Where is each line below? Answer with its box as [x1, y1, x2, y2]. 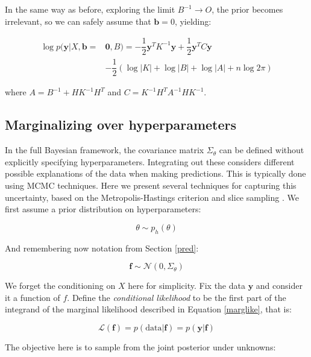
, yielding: [174, 14, 212, 27]
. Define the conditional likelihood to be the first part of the [67, 291, 286, 303]
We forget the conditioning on [5, 279, 116, 292]
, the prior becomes [212, 3, 283, 15]
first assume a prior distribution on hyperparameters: [5, 203, 201, 215]
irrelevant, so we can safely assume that [5, 14, 151, 27]
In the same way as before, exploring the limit [5, 3, 175, 15]
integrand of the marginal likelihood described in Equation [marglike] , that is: [5, 303, 292, 315]
